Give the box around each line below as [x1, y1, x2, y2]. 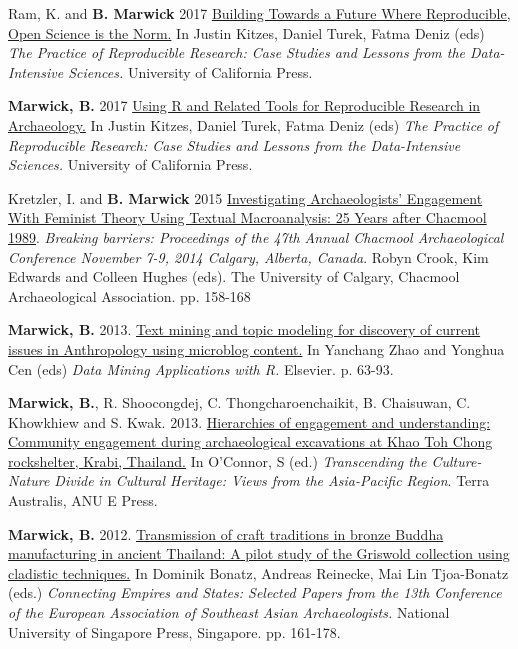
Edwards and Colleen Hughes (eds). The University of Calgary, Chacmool [8, 266, 460, 287]
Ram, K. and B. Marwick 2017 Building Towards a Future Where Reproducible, [8, 3, 511, 23]
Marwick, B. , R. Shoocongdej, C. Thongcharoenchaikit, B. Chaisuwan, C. [8, 392, 471, 413]
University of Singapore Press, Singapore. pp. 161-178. [8, 621, 341, 642]
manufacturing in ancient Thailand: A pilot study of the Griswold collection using [8, 543, 510, 564]
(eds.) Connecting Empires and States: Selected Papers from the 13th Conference [8, 582, 502, 603]
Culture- [431, 450, 482, 471]
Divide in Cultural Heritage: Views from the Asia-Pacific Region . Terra [54, 470, 490, 491]
